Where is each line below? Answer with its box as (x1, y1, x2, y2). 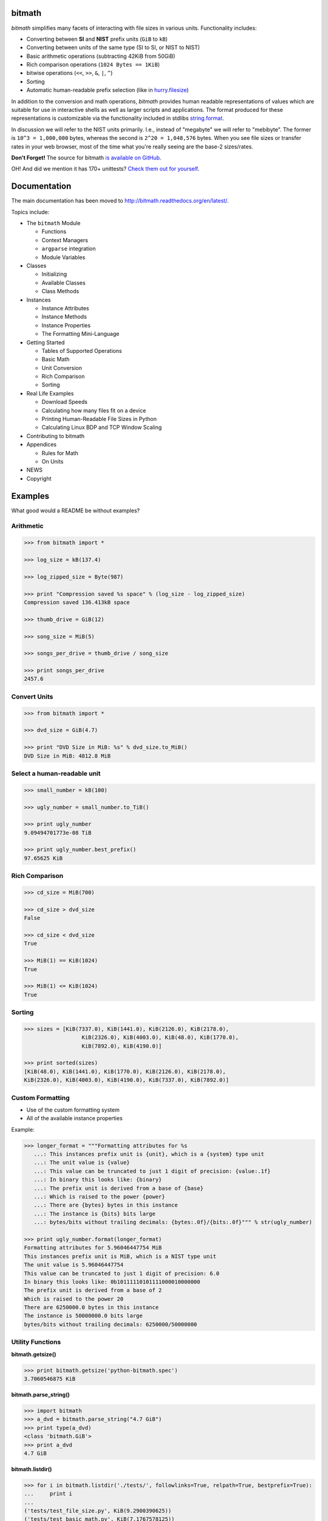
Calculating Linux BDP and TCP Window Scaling (41, 423, 162, 431)
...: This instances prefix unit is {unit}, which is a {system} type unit (33, 1150, 264, 1158)
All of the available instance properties (26, 1115, 123, 1122)
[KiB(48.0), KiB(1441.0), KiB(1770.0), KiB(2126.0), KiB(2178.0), (24, 1068, 226, 1075)
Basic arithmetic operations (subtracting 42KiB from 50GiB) (26, 52, 176, 60)
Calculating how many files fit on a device (41, 406, 146, 414)
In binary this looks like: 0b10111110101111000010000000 (24, 1278, 200, 1285)
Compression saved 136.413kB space (24, 599, 130, 605)
